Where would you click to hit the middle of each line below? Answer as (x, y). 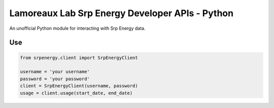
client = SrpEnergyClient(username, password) (79, 86)
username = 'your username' (55, 72)
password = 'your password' (55, 79)
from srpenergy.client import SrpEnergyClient (79, 58)
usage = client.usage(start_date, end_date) (76, 93)
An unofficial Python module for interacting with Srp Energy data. (77, 28)
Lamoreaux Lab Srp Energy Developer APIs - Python (121, 13)
